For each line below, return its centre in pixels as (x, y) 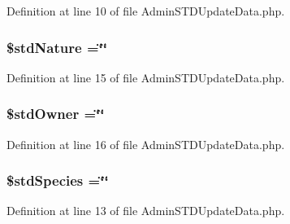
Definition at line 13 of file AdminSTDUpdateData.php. (146, 211)
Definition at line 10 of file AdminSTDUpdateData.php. (146, 11)
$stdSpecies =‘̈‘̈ (58, 180)
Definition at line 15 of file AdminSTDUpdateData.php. (146, 77)
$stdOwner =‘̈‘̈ (56, 114)
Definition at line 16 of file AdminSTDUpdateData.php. (146, 144)
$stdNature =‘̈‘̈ (57, 47)
